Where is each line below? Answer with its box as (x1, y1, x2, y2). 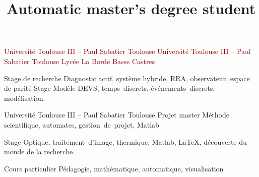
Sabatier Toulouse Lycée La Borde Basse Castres (4, 55, 155, 66)
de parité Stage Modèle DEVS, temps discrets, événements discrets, (4, 83, 215, 93)
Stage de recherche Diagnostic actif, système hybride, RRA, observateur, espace (4, 73, 250, 83)
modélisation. (4, 92, 45, 103)
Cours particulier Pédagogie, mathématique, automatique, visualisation (4, 163, 224, 173)
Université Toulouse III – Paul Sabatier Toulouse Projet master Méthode (4, 109, 229, 120)
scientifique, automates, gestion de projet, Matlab (4, 119, 159, 130)
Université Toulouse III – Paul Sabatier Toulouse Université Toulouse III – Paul (4, 46, 251, 56)
